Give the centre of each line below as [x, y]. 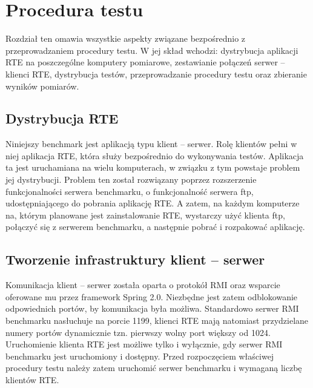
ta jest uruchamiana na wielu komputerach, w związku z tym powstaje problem [153, 167]
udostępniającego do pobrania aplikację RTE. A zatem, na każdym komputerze [153, 203]
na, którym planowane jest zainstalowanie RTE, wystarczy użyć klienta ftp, [145, 215]
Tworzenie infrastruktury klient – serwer [135, 259]
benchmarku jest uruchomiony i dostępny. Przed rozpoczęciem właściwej [140, 356]
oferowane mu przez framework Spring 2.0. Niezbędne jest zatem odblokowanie [152, 296]
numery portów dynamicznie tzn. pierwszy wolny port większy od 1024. [138, 332]
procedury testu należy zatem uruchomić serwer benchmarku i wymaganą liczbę [154, 368]
